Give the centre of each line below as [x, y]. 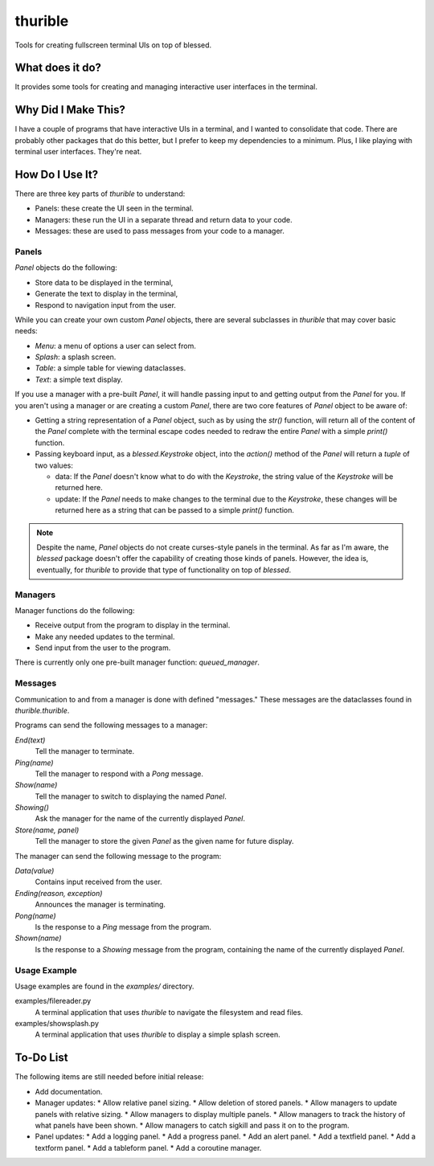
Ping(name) [34, 763]
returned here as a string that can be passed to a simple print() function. [175, 510]
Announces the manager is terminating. [100, 905]
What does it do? [58, 68]
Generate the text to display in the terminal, [106, 294]
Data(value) [35, 871]
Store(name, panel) [47, 830]
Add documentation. [69, 1091]
